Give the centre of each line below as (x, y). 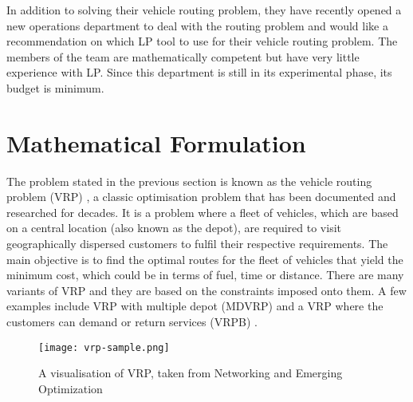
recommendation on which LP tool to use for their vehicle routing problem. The (202, 41)
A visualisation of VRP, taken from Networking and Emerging (191, 373)
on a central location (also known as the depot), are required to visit (174, 228)
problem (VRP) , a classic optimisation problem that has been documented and (201, 197)
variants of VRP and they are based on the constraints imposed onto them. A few (206, 290)
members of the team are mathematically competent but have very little (183, 56)
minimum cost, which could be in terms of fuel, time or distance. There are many (205, 275)
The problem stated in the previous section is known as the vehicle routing (189, 181)
